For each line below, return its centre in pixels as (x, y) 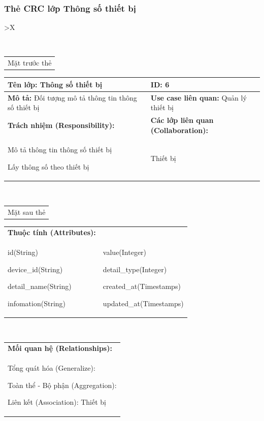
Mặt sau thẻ (27, 212)
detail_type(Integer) (135, 269)
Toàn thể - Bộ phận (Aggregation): (62, 385)
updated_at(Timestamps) (143, 303)
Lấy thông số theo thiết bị (48, 167)
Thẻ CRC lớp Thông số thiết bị (70, 8)
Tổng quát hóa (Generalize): (52, 368)
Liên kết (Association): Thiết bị (57, 402)
